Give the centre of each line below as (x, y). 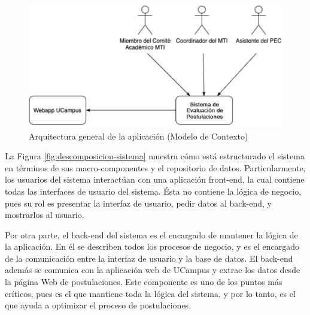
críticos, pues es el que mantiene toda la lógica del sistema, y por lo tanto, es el (150, 293)
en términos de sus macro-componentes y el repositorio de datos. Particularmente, (155, 167)
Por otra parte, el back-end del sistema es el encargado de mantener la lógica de (151, 234)
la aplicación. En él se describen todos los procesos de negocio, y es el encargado (152, 246)
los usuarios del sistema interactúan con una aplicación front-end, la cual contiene (155, 179)
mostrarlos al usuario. (45, 215)
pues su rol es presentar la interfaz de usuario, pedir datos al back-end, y (138, 203)
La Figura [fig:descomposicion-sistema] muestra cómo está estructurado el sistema (155, 156)
